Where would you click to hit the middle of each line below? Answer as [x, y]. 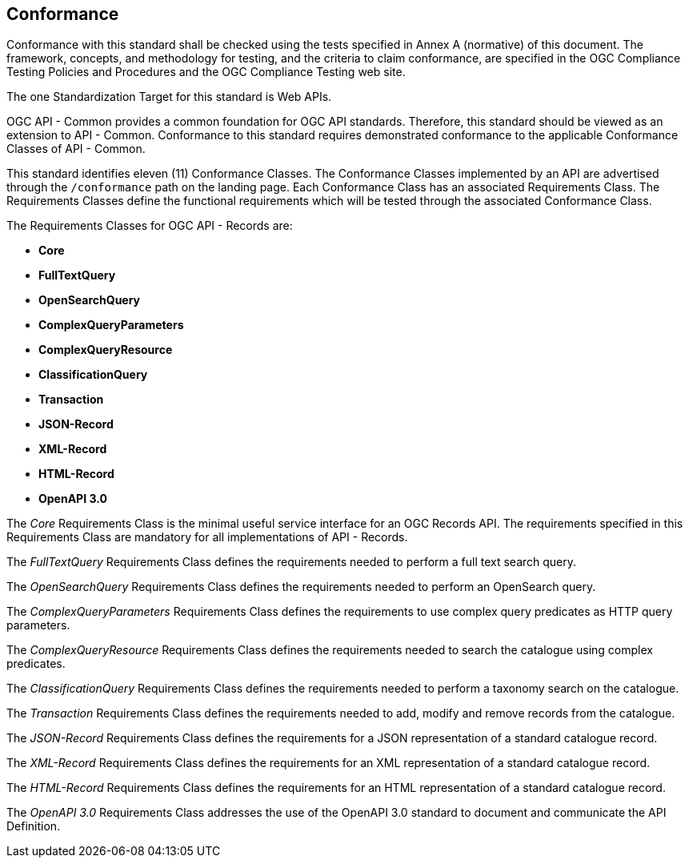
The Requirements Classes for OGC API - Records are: [150, 226]
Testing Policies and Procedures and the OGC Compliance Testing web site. [206, 72]
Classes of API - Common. [76, 149]
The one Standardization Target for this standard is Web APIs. [169, 97]
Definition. [34, 826]
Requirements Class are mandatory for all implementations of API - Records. [207, 537]
